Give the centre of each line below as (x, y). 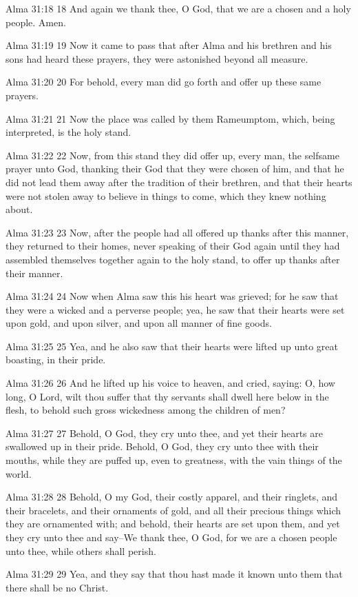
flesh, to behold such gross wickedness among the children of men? (146, 410)
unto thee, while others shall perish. (81, 550)
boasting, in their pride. (56, 360)
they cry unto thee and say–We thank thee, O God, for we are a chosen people (171, 537)
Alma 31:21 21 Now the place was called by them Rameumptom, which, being (170, 118)
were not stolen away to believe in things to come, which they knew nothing (166, 195)
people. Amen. (36, 22)
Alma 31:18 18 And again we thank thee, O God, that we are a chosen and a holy (178, 8)
